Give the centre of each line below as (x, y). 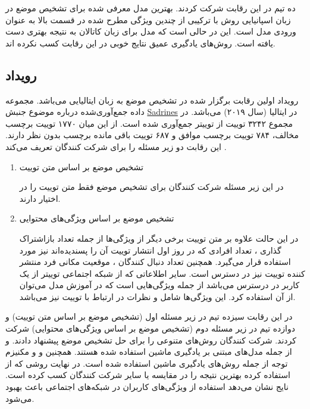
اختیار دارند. (40, 198)
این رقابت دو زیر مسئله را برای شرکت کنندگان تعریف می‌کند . (116, 146)
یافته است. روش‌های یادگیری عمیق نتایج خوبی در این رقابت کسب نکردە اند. (140, 43)
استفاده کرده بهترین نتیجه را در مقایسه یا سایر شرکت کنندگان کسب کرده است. (148, 375)
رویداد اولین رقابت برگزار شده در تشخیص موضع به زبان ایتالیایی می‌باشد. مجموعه (152, 100)
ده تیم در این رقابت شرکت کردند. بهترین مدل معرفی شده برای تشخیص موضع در (151, 8)
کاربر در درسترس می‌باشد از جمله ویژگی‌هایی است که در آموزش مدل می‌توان (159, 285)
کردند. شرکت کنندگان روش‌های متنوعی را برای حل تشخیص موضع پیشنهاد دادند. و (151, 340)
